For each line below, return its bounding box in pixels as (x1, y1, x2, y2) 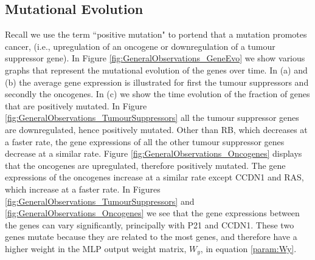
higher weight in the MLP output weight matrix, (5, 242, 187, 255)
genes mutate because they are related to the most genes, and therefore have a (5, 230, 297, 243)
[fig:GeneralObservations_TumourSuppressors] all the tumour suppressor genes (5, 111, 299, 124)
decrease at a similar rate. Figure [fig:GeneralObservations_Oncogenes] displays (5, 147, 302, 160)
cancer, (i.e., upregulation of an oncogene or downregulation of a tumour (5, 39, 275, 52)
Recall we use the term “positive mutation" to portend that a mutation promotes (5, 28, 307, 41)
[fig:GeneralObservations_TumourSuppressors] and (5, 194, 195, 207)
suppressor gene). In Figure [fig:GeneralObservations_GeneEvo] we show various (5, 52, 305, 64)
